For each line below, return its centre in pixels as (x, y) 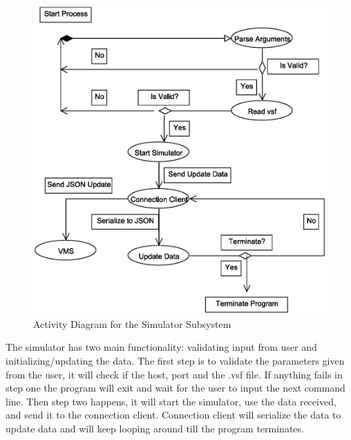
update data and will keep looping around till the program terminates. (155, 428)
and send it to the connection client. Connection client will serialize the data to (173, 415)
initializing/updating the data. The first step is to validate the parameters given (175, 360)
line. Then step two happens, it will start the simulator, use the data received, (171, 401)
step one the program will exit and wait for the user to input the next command (175, 388)
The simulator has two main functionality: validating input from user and (161, 347)
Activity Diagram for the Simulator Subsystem (132, 323)
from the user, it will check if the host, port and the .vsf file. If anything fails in (174, 374)
